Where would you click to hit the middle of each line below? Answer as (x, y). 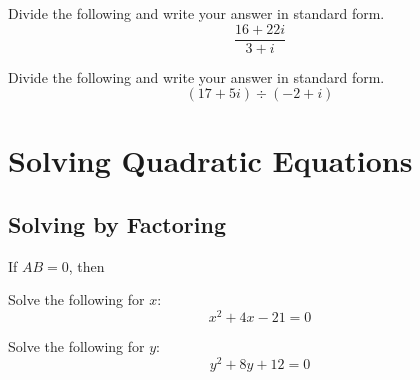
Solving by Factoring (117, 224)
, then (86, 265)
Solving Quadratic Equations (210, 160)
